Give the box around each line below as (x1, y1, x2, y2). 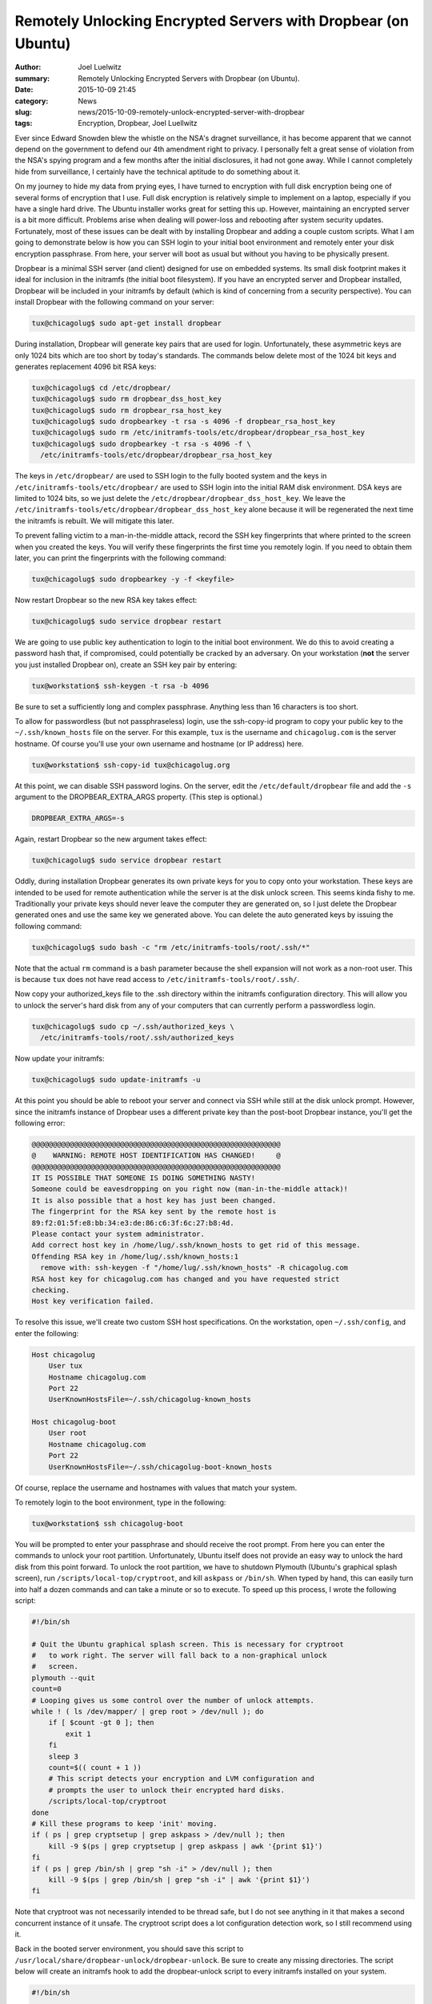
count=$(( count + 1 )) (48, 1764, 142, 1772)
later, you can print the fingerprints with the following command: (14, 553, 227, 563)
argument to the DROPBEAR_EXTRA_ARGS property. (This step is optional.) (14, 792, 263, 802)
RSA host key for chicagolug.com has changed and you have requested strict (31, 1275, 340, 1283)
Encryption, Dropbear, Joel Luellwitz (78, 119, 198, 128)
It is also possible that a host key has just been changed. (31, 1195, 277, 1205)
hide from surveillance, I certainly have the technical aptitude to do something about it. (14, 167, 301, 176)
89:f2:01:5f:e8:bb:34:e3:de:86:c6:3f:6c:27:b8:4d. (31, 1218, 235, 1227)
